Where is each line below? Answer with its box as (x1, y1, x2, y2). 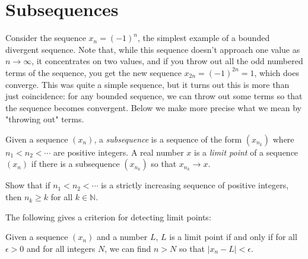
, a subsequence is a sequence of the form (94, 132, 242, 145)
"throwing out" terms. (5, 113, 84, 125)
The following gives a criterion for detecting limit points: (5, 210, 211, 223)
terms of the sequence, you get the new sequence (5, 66, 182, 78)
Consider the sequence (5, 31, 86, 44)
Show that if (5, 179, 50, 191)
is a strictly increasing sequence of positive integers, (101, 179, 289, 191)
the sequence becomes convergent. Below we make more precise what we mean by (5, 101, 301, 113)
